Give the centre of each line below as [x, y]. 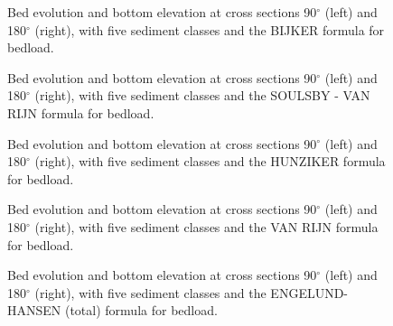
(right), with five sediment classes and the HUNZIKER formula [210, 161]
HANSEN [34, 310]
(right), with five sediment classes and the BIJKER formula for [210, 29]
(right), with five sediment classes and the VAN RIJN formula [206, 226]
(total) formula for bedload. [141, 310]
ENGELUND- [309, 292]
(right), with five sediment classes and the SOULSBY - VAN [202, 95]
